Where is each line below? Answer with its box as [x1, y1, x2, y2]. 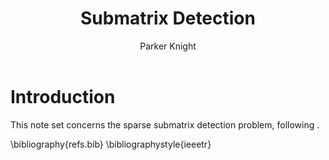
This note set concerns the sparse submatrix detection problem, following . [10, 118, 320, 131]
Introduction [10, 85, 116, 108]
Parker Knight [139, 40, 197, 52]
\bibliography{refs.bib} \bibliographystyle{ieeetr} [10, 138, 212, 150]
